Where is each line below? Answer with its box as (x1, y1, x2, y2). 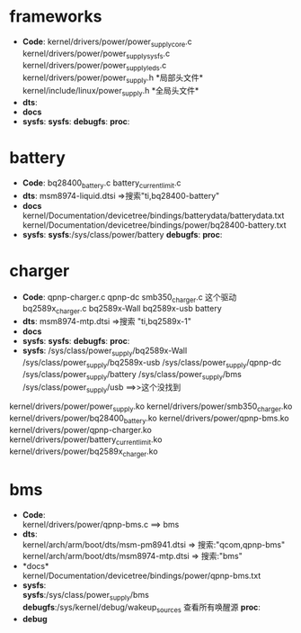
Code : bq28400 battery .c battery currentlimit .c (22, 177, 181, 190)
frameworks (9, 6, 102, 27)
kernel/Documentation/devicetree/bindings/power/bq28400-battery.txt (22, 219, 287, 231)
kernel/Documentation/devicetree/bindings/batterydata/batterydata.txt (22, 210, 285, 221)
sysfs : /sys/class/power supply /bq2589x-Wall (22, 345, 188, 357)
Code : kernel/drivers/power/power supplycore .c (22, 36, 193, 49)
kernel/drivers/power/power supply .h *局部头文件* (22, 72, 204, 86)
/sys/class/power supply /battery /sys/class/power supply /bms (22, 368, 243, 382)
